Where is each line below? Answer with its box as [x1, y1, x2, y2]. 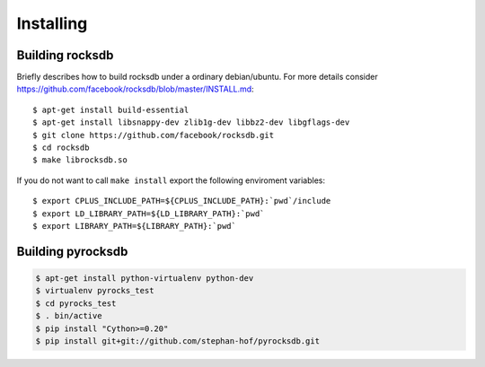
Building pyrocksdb [16, 243, 128, 259]
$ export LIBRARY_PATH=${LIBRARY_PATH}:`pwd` [32, 221, 237, 231]
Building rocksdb [16, 48, 114, 63]
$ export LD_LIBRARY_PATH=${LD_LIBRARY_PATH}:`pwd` [32, 208, 265, 219]
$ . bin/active [35, 310, 102, 321]
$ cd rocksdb [32, 143, 90, 153]
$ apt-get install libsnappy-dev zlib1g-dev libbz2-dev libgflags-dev [32, 118, 350, 127]
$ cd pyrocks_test [35, 298, 117, 309]
